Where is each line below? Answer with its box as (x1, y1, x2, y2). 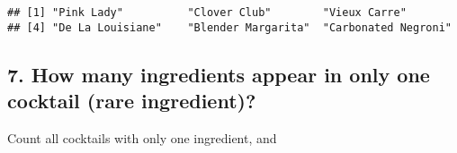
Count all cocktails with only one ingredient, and (7, 128, 277, 147)
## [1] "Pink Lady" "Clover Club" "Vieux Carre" (7, 6, 407, 19)
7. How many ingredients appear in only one (7, 60, 430, 88)
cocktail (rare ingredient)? (7, 87, 256, 115)
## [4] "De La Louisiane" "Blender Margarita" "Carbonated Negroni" (7, 21, 452, 34)
